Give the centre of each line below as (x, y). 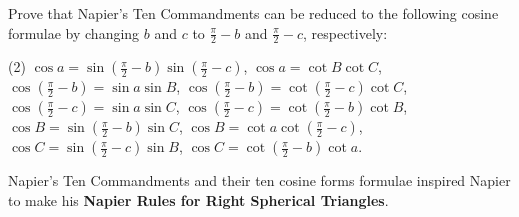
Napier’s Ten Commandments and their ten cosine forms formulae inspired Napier (259, 180)
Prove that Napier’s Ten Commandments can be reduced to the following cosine (253, 13)
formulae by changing (74, 32)
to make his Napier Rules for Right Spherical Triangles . (198, 200)
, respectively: (345, 32)
